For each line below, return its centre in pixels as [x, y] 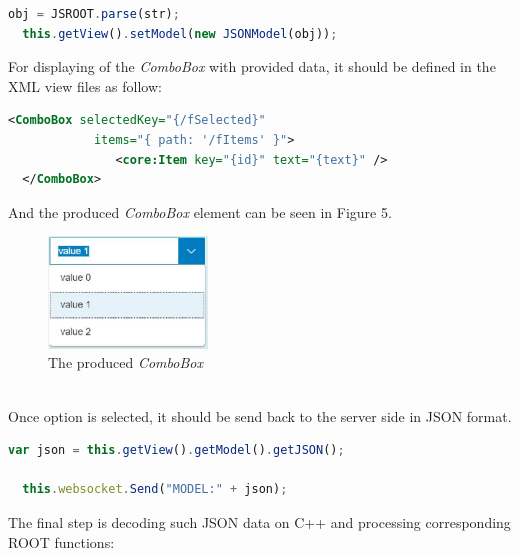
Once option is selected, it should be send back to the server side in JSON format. [260, 415]
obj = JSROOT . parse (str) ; [94, 14]
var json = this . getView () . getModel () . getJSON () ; [176, 450]
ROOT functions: [61, 541]
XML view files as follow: [85, 85]
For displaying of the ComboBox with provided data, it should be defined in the [252, 66]
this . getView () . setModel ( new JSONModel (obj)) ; [180, 33]
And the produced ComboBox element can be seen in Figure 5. [200, 211]
